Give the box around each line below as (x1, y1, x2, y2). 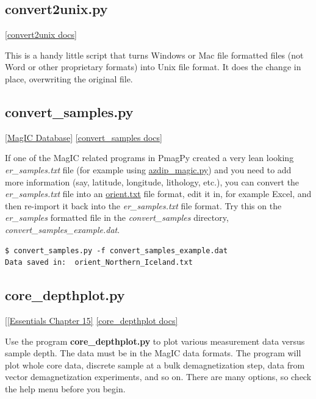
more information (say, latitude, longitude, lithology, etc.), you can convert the (5, 175, 300, 188)
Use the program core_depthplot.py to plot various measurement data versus (5, 334, 305, 347)
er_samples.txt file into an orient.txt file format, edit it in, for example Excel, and (5, 187, 312, 200)
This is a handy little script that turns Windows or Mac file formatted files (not (5, 48, 304, 61)
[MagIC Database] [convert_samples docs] (5, 131, 162, 143)
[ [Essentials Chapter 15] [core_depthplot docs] (5, 314, 178, 326)
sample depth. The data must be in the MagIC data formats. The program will (5, 347, 301, 359)
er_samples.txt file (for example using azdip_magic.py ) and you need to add (5, 163, 292, 176)
